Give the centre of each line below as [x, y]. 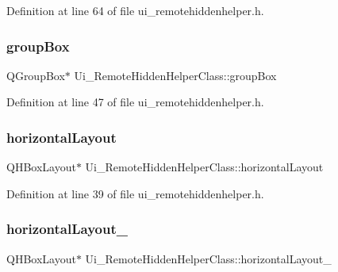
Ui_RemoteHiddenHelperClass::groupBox [175, 75]
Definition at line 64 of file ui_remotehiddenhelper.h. [135, 10]
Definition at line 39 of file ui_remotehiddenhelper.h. [135, 193]
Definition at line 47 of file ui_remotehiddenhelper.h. [135, 102]
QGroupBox [36, 75]
